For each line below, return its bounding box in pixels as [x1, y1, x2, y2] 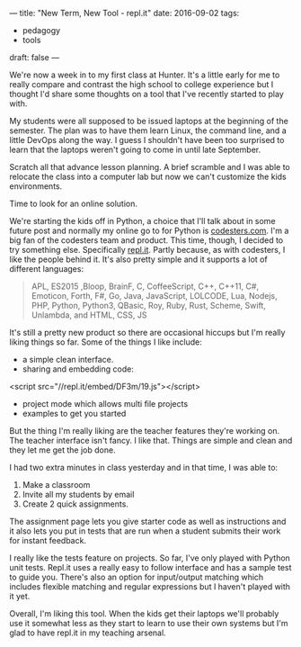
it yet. [9, 591, 31, 601]
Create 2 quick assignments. [22, 499, 128, 509]
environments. [9, 181, 63, 192]
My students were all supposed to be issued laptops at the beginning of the [9, 116, 289, 126]
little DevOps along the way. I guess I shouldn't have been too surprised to [9, 135, 285, 145]
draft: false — [9, 52, 60, 62]
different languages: [9, 264, 84, 274]
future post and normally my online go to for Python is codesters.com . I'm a [9, 225, 289, 236]
